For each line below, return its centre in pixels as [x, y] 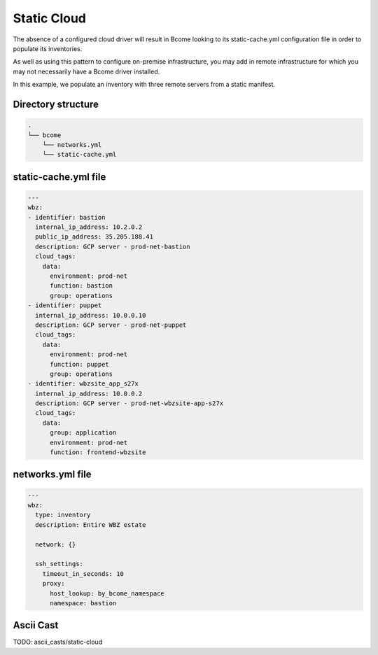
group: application [83, 433]
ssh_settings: [59, 564]
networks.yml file [52, 475]
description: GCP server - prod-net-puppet [111, 325]
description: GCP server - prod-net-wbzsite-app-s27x [129, 403]
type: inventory [63, 515]
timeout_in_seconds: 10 [83, 573]
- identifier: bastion [66, 217]
